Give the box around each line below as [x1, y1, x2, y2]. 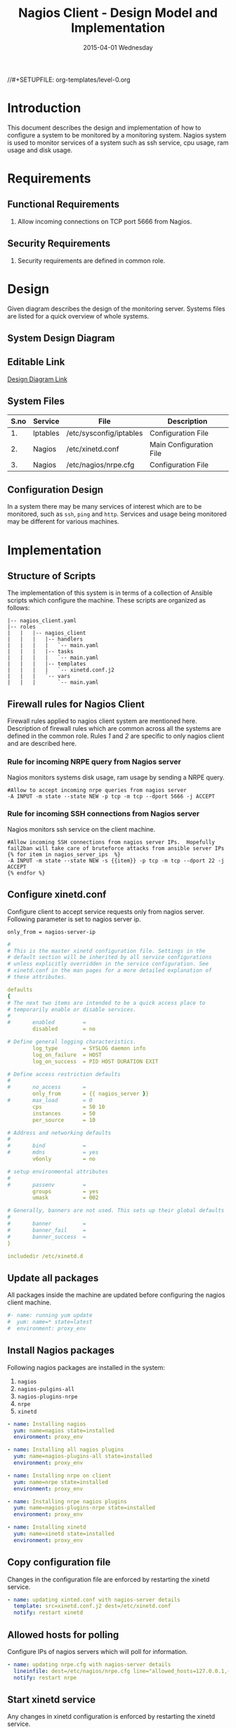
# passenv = [7, 1181, 86, 1188]
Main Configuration [150, 439, 214, 449]
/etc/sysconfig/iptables [66, 428, 143, 438]
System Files [7, 395, 65, 407]
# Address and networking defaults [7, 1129, 112, 1136]
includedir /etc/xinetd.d [7, 1252, 83, 1259]
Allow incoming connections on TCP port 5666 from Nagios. [17, 217, 192, 226]
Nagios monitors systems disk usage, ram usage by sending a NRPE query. [7, 773, 225, 782]
